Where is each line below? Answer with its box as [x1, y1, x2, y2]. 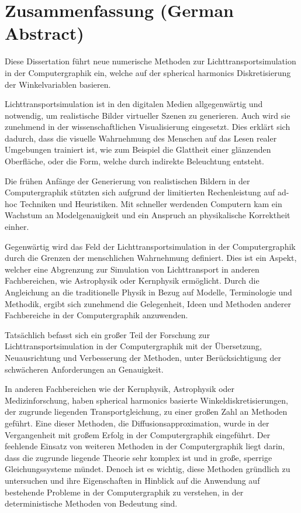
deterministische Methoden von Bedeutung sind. [5, 497, 178, 509]
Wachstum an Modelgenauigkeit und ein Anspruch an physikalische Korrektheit [5, 209, 290, 221]
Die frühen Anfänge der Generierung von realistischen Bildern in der [5, 174, 250, 187]
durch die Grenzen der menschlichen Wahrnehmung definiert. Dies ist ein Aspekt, [5, 252, 297, 264]
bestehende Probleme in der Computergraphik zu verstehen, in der [5, 486, 244, 498]
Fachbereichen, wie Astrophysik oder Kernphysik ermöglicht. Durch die [5, 274, 260, 287]
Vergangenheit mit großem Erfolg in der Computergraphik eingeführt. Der [5, 428, 271, 440]
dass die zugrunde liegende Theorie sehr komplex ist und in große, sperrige [5, 451, 272, 463]
